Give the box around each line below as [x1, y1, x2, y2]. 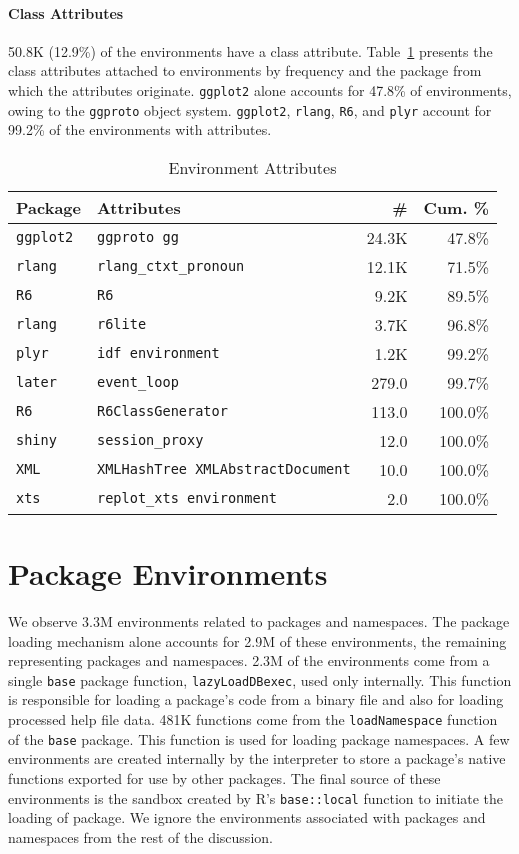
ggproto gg [96, 229, 179, 246]
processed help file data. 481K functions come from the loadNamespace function [8, 709, 498, 730]
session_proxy [96, 432, 204, 449]
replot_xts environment [96, 490, 278, 507]
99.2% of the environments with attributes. [8, 119, 272, 140]
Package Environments [8, 553, 328, 594]
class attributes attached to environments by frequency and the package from [8, 60, 482, 81]
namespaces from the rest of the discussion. [8, 826, 273, 847]
